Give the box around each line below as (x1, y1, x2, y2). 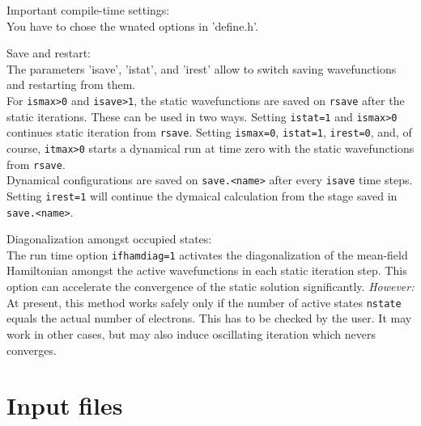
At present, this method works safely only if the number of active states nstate (6, 293, 402, 310)
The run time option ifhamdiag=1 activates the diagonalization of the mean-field (6, 246, 408, 263)
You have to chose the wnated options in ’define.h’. (6, 17, 258, 34)
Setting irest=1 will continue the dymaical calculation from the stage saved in (6, 187, 398, 204)
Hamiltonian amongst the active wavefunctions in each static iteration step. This (6, 262, 407, 279)
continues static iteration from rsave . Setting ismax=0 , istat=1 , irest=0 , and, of (6, 124, 412, 141)
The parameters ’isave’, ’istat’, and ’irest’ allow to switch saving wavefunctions (6, 60, 397, 77)
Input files (6, 389, 123, 422)
